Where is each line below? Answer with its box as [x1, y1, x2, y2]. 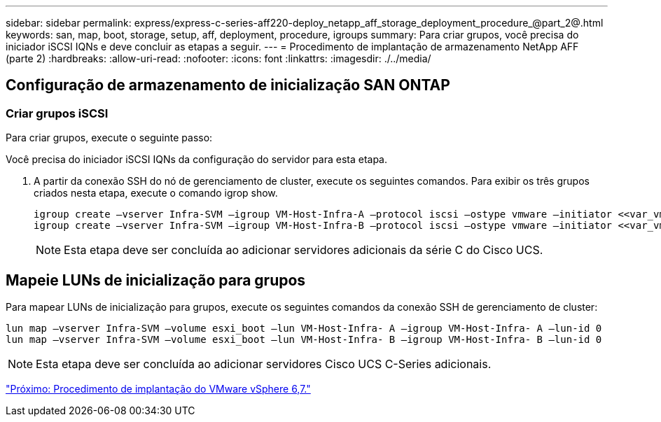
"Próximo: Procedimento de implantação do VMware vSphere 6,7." [6, 383, 311, 395]
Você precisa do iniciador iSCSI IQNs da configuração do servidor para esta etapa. [6, 153, 388, 166]
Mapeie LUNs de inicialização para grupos [6, 271, 306, 289]
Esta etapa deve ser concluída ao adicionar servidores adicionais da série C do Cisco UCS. [64, 243, 543, 258]
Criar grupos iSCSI [6, 106, 109, 120]
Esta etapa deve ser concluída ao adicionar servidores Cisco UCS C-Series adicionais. [36, 357, 492, 372]
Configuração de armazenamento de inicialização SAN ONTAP [6, 76, 450, 94]
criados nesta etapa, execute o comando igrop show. [34, 187, 278, 199]
